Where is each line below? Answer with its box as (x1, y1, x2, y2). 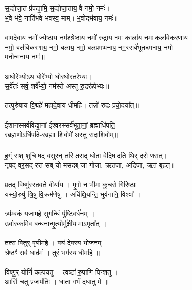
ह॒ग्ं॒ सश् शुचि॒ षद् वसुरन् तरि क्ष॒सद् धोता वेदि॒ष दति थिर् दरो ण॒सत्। (5, 150, 168, 160)
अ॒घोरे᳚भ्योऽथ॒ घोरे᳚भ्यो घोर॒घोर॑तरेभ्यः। (5, 71, 92, 81)
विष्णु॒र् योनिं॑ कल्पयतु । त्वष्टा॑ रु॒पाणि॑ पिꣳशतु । (5, 266, 118, 277)
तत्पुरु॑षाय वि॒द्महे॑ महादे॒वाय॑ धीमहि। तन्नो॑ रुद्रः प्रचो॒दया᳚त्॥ (5, 100, 139, 110)
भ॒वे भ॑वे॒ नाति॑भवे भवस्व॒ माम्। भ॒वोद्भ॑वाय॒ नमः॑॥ (5, 12, 118, 23)
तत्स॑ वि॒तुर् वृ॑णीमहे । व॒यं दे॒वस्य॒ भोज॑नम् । (5, 237, 109, 247)
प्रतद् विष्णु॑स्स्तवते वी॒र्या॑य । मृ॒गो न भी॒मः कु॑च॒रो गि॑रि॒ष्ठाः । (5, 179, 144, 190)
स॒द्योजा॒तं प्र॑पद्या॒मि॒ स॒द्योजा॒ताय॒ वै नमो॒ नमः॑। (5, 3, 110, 13)
